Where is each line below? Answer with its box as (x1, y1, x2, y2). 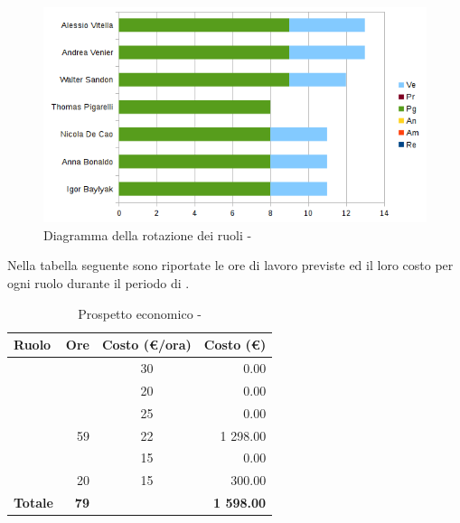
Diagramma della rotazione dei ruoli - (43, 225, 252, 244)
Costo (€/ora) (101, 335, 192, 354)
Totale (14, 493, 53, 512)
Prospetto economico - (78, 304, 202, 322)
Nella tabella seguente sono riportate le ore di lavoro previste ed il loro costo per (7, 256, 454, 275)
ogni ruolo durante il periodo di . (7, 274, 190, 293)
